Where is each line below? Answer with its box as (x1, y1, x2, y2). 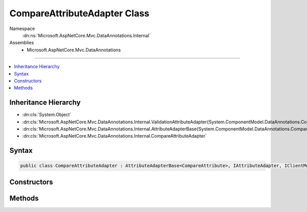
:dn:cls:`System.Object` (22, 112, 72, 118)
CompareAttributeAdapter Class (9, 8, 149, 19)
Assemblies (9, 40, 34, 46)
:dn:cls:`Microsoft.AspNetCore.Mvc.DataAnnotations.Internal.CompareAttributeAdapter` (22, 133, 207, 139)
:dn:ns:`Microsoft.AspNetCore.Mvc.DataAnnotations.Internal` (22, 32, 151, 38)
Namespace (9, 25, 35, 32)
